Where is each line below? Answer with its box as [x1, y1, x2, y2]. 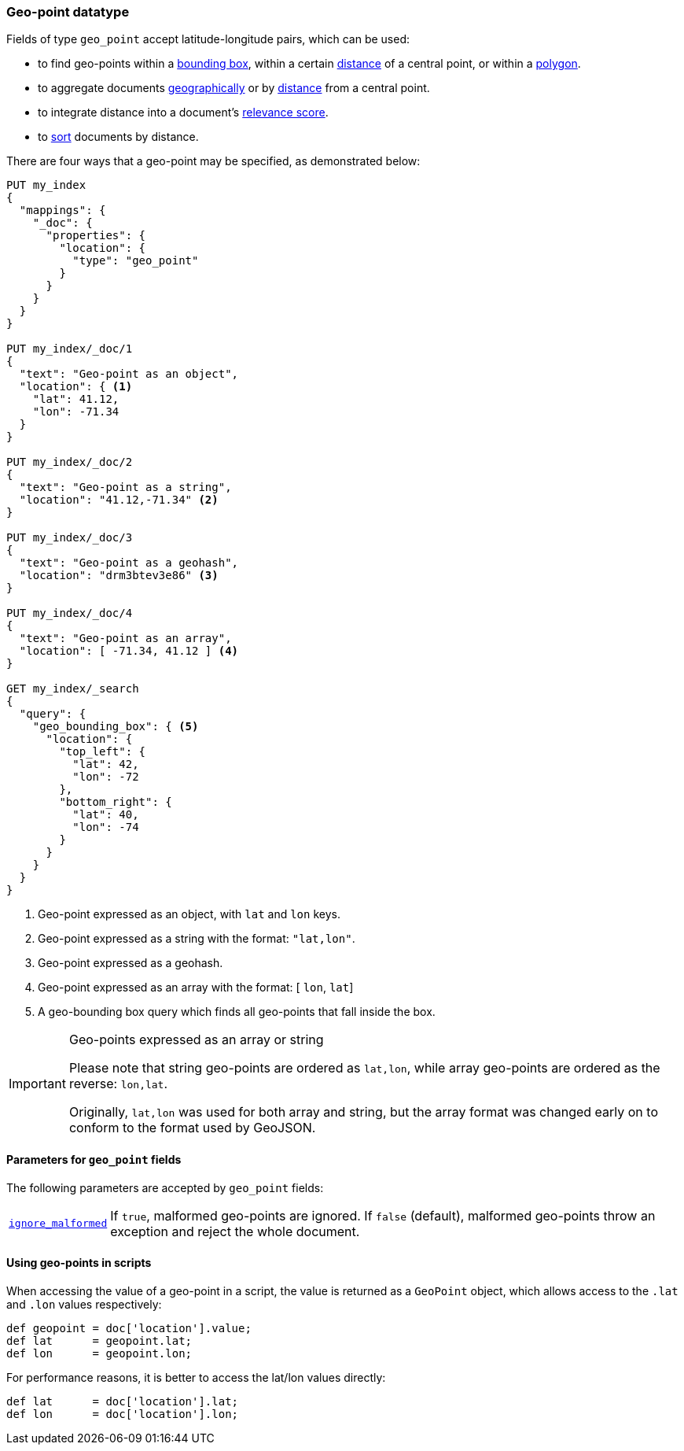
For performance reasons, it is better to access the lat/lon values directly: [6, 1370, 386, 1384]
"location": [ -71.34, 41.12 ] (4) [19, 644, 239, 658]
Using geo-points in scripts [6, 1256, 152, 1270]
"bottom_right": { [59, 796, 172, 809]
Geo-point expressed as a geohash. [38, 956, 223, 970]
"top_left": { [59, 745, 146, 759]
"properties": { [46, 229, 146, 242]
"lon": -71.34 [32, 405, 120, 419]
